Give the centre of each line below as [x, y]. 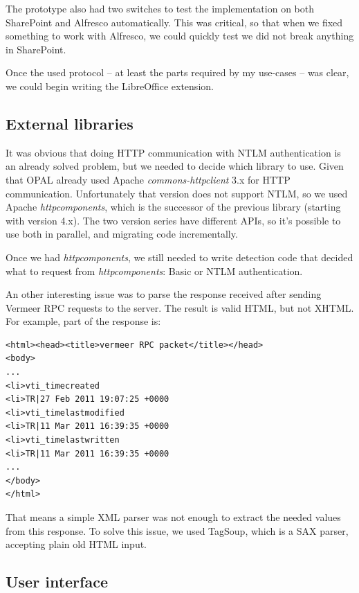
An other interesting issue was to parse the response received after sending [164, 294]
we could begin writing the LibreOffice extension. [110, 86]
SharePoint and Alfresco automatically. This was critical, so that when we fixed [174, 22]
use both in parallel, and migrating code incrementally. [122, 234]
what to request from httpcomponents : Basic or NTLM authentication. [154, 271]
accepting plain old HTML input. [76, 544]
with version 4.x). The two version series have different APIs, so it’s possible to [173, 220]
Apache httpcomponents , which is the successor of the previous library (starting [173, 207]
